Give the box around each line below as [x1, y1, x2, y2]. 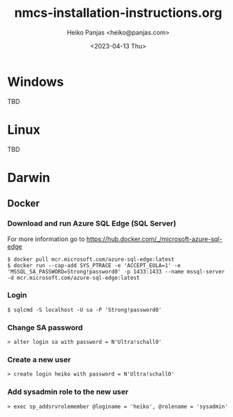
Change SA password [7, 322, 83, 332]
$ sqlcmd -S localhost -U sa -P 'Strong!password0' [7, 306, 162, 314]
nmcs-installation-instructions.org [14, 5, 222, 21]
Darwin [7, 169, 51, 186]
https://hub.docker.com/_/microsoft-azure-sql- [86, 234, 223, 243]
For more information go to [7, 234, 85, 243]
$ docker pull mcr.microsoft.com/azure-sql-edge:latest [7, 255, 175, 263]
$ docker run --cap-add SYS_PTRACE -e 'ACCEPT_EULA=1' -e [7, 262, 181, 269]
